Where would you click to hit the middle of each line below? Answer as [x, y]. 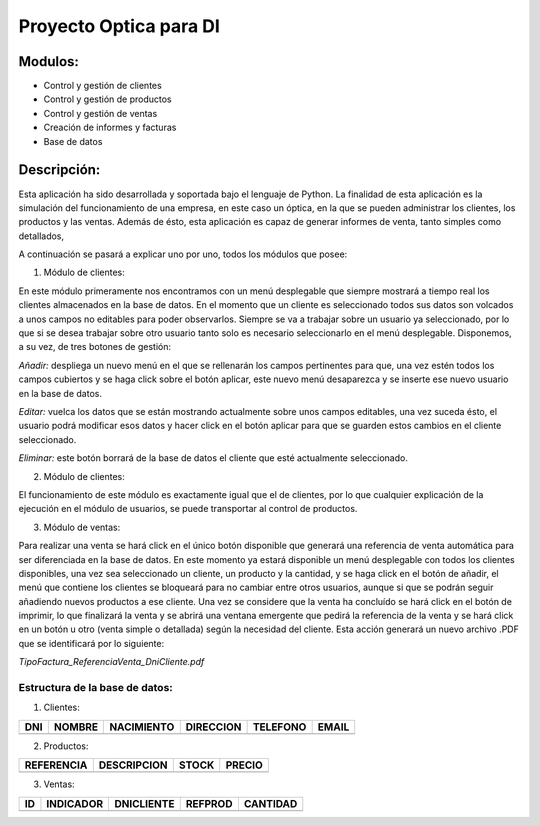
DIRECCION [213, 727]
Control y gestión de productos [107, 99]
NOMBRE [76, 727]
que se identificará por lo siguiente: [91, 643]
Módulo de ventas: [82, 527]
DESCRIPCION [133, 765]
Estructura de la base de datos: [96, 688]
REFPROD [209, 803]
